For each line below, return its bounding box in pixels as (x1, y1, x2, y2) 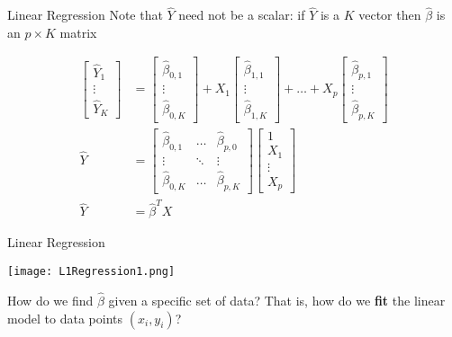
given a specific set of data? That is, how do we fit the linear (108, 290, 446, 309)
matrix (59, 22, 97, 41)
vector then (358, 5, 421, 24)
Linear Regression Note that (7, 5, 163, 24)
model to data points (7, 308, 123, 327)
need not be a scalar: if (178, 5, 305, 24)
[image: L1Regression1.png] (7, 265, 176, 279)
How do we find (7, 290, 94, 309)
